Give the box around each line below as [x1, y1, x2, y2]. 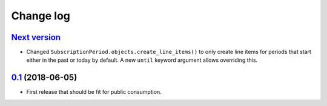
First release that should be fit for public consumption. [26, 88, 162, 96]
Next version [11, 32, 61, 42]
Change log [11, 9, 71, 22]
